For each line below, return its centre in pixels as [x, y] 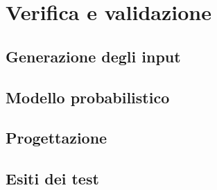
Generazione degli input [93, 56]
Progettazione [57, 138]
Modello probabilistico [88, 97]
